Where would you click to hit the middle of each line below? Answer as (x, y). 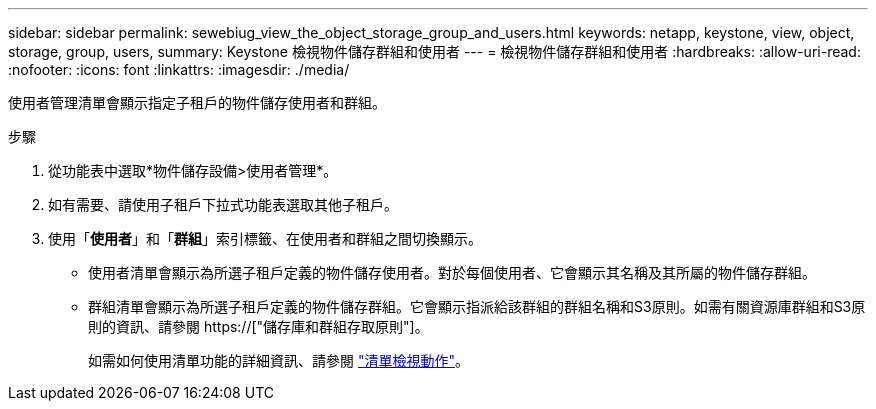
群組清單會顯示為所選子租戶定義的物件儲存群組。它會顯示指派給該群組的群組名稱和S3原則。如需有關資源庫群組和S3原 (477, 306)
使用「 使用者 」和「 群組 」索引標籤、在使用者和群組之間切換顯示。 (265, 238)
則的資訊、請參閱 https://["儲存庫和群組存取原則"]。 (258, 326)
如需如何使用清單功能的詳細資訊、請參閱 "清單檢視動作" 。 (278, 360)
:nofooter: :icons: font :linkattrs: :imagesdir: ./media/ (179, 69)
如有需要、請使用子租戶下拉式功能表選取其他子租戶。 (223, 204)
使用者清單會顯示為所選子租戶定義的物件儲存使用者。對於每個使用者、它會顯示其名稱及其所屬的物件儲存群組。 (452, 272)
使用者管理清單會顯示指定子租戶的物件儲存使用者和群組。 (197, 102)
